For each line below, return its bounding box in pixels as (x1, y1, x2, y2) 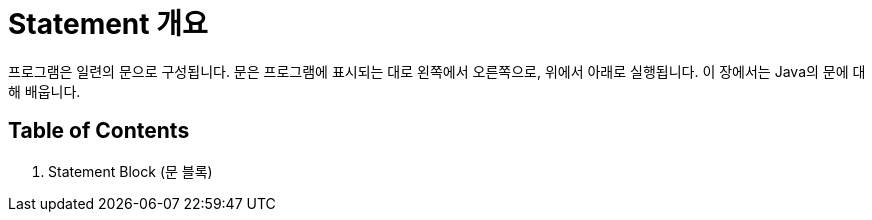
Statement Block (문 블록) (48, 162, 213, 180)
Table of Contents (8, 118, 190, 144)
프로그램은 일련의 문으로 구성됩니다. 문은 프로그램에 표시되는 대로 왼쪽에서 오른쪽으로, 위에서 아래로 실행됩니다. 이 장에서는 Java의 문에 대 (8, 62, 866, 80)
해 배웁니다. (8, 82, 81, 100)
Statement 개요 (8, 7, 208, 41)
